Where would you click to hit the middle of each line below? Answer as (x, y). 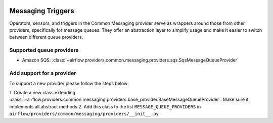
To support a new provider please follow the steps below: (69, 83)
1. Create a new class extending (42, 92)
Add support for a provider (43, 73)
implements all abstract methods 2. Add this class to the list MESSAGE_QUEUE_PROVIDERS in (105, 106)
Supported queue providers (44, 50)
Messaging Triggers (42, 11)
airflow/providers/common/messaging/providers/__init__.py (84, 114)
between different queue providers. (46, 37)
